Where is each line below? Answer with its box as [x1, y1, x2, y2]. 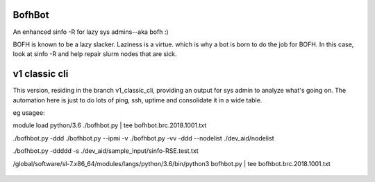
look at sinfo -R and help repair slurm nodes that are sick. [12, 50, 177, 58]
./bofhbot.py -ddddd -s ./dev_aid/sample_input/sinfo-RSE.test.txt [12, 147, 199, 155]
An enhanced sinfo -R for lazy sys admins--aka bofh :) [12, 28, 169, 36]
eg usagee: [12, 108, 45, 117]
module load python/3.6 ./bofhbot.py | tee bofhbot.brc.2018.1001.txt [12, 121, 207, 129]
